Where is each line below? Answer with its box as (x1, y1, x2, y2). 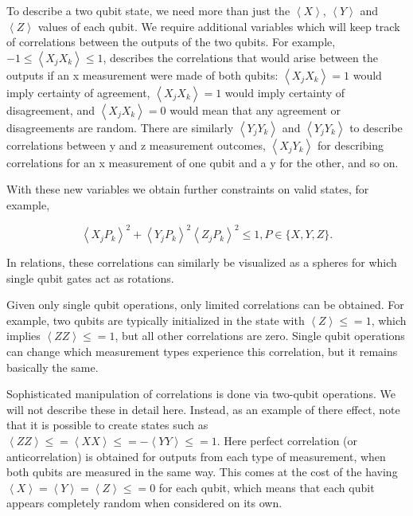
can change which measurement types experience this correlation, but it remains (6, 343, 398, 360)
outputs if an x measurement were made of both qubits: (6, 66, 279, 83)
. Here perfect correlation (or (216, 432, 358, 448)
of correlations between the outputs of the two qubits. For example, (6, 33, 336, 50)
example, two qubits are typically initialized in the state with (6, 311, 305, 328)
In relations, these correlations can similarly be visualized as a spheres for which (6, 254, 397, 271)
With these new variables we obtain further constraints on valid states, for (6, 181, 369, 197)
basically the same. (6, 358, 99, 375)
